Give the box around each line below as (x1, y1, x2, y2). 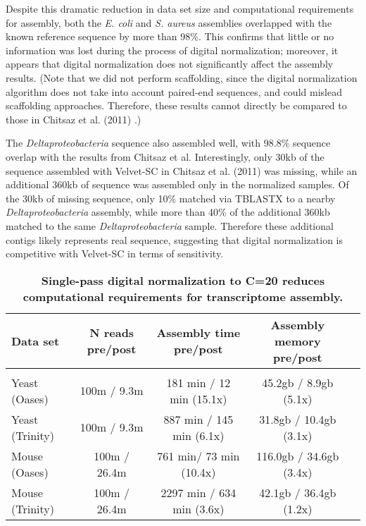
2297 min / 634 (160, 484, 236, 501)
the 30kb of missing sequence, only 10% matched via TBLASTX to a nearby (6, 190, 336, 205)
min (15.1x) (170, 390, 227, 407)
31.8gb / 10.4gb (259, 410, 336, 427)
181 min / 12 (166, 374, 231, 391)
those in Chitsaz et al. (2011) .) (6, 111, 141, 126)
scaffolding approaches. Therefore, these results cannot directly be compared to (6, 98, 347, 113)
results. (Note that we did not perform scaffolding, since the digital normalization (6, 70, 358, 85)
